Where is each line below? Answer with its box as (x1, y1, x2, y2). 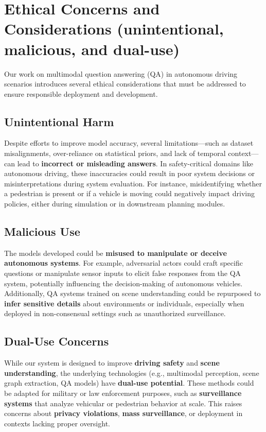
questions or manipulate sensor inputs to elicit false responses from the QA (4, 268, 241, 279)
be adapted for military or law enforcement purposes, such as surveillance (4, 387, 242, 398)
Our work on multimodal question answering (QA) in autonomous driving (4, 68, 238, 79)
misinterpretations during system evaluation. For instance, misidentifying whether (4, 178, 262, 188)
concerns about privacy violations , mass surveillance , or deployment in (4, 408, 243, 419)
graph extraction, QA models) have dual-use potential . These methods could (4, 377, 254, 388)
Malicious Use (4, 223, 80, 239)
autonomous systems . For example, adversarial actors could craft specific (4, 257, 243, 268)
